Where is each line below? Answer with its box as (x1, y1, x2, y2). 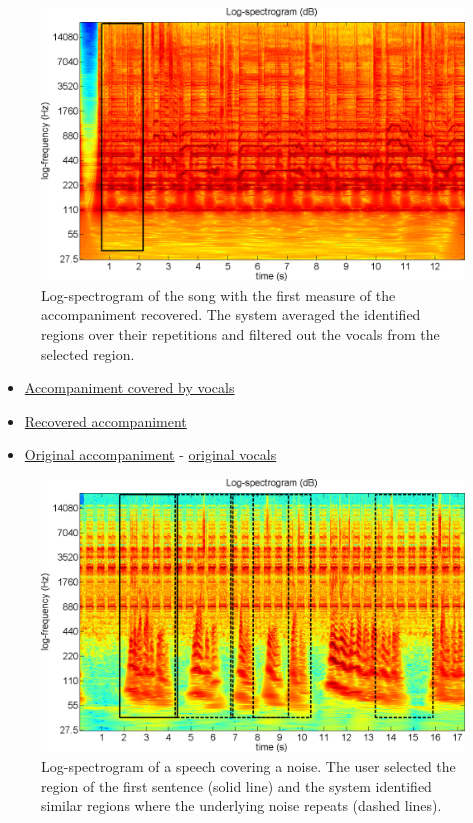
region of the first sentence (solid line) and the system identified (41, 775, 432, 796)
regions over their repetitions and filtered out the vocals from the (41, 324, 440, 345)
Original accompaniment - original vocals (24, 444, 277, 465)
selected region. (41, 343, 135, 364)
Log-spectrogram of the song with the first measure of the (41, 284, 396, 305)
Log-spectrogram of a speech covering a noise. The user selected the (41, 755, 456, 776)
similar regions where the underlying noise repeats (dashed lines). (41, 795, 442, 816)
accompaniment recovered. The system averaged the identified (41, 304, 421, 325)
